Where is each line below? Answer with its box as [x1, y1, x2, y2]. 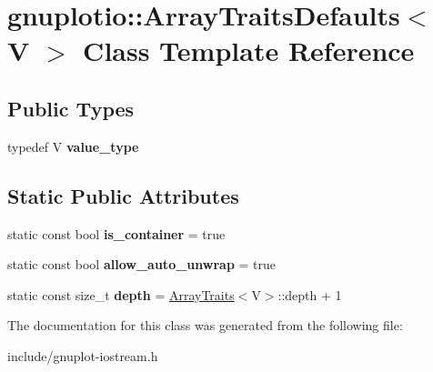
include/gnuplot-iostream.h [7, 346, 158, 365]
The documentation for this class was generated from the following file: [7, 316, 403, 335]
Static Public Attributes [7, 181, 239, 209]
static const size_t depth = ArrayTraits [7, 285, 235, 304]
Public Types [7, 94, 135, 122]
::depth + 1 [277, 285, 342, 304]
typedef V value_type [7, 136, 139, 156]
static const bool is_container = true [7, 224, 226, 243]
